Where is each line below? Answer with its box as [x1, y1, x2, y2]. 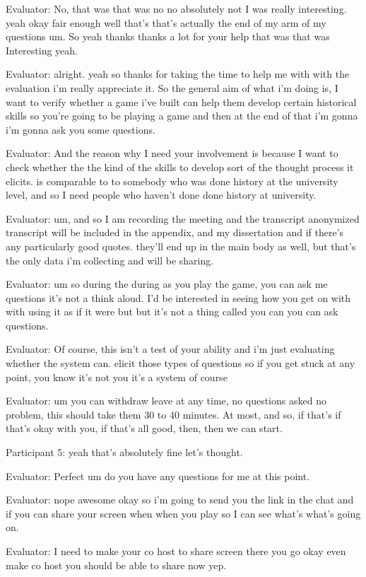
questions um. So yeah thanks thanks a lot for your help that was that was [6, 29, 330, 44]
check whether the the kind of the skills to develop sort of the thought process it [6, 159, 354, 174]
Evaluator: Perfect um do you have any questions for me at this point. [6, 468, 310, 483]
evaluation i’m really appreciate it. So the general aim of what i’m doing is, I [6, 80, 338, 95]
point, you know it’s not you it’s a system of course [6, 369, 228, 384]
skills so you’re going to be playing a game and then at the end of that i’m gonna [6, 108, 358, 123]
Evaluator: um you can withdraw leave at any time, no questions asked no [6, 393, 326, 408]
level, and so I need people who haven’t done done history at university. [6, 187, 317, 202]
